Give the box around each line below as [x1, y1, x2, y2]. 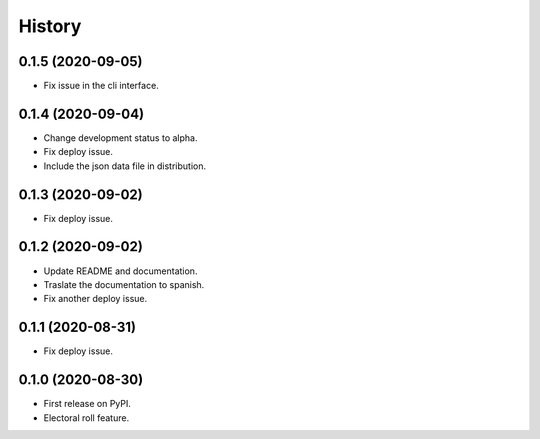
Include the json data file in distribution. [43, 160, 207, 172]
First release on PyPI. [43, 398, 132, 410]
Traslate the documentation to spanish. [43, 278, 205, 290]
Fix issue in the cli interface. [43, 80, 159, 92]
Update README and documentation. [43, 265, 198, 277]
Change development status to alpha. [43, 131, 198, 144]
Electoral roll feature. [43, 411, 130, 424]
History [18, 15, 82, 37]
